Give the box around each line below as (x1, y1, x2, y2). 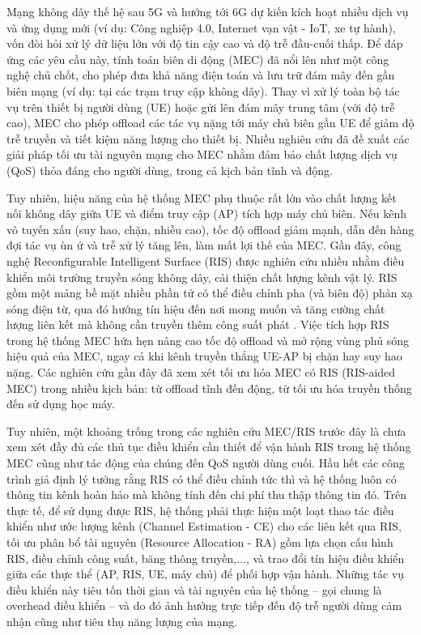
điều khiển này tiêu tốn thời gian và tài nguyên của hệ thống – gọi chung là (6, 581, 382, 598)
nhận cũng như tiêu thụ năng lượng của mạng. (6, 612, 238, 629)
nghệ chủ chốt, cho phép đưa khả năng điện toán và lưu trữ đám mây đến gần (6, 66, 395, 83)
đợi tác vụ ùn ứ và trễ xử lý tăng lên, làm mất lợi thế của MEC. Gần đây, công (6, 237, 402, 254)
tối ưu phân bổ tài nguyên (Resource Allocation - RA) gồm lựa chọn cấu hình (6, 534, 393, 550)
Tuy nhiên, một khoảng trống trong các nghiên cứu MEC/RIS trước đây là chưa (6, 422, 406, 439)
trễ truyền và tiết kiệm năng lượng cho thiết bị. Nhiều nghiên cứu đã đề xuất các (6, 130, 410, 147)
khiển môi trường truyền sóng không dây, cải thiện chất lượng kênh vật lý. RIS (6, 268, 398, 285)
